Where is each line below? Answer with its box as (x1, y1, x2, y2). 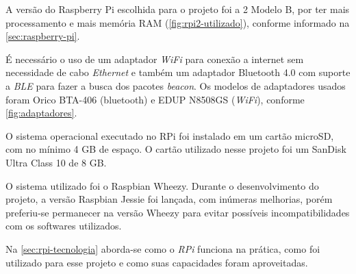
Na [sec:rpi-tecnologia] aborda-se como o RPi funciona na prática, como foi (5, 241, 320, 256)
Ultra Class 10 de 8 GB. (5, 155, 107, 169)
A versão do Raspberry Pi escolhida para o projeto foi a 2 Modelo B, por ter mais (5, 2, 350, 16)
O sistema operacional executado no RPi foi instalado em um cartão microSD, (5, 128, 334, 142)
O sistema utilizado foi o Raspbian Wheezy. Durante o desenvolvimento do (5, 178, 319, 192)
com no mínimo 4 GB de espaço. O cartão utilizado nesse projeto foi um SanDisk (5, 142, 346, 156)
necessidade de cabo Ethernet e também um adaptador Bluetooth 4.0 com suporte (5, 65, 351, 79)
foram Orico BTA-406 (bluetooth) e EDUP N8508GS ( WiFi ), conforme (5, 92, 305, 106)
